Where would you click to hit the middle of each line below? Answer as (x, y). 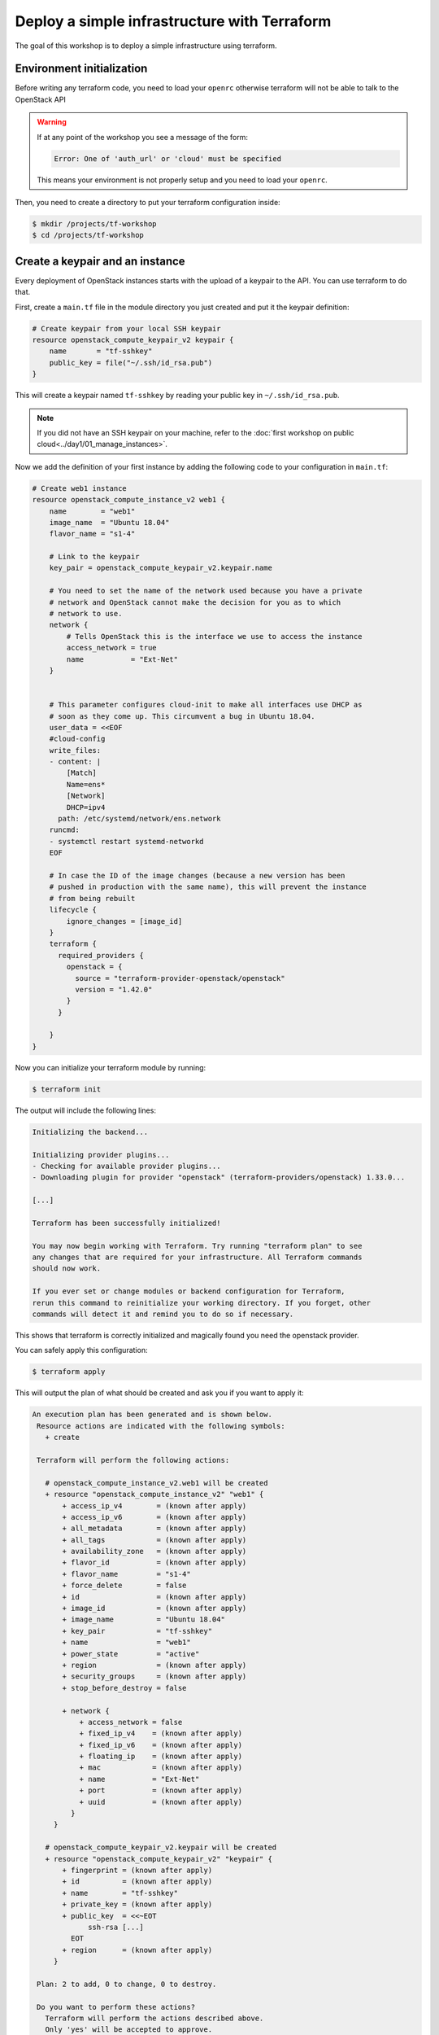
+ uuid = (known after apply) (161, 1802)
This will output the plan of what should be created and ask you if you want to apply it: (159, 1393)
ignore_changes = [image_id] (124, 921)
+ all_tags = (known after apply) (154, 1540)
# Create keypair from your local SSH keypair (126, 328)
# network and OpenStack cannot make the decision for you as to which (195, 602)
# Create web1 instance (80, 488)
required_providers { (101, 955)
